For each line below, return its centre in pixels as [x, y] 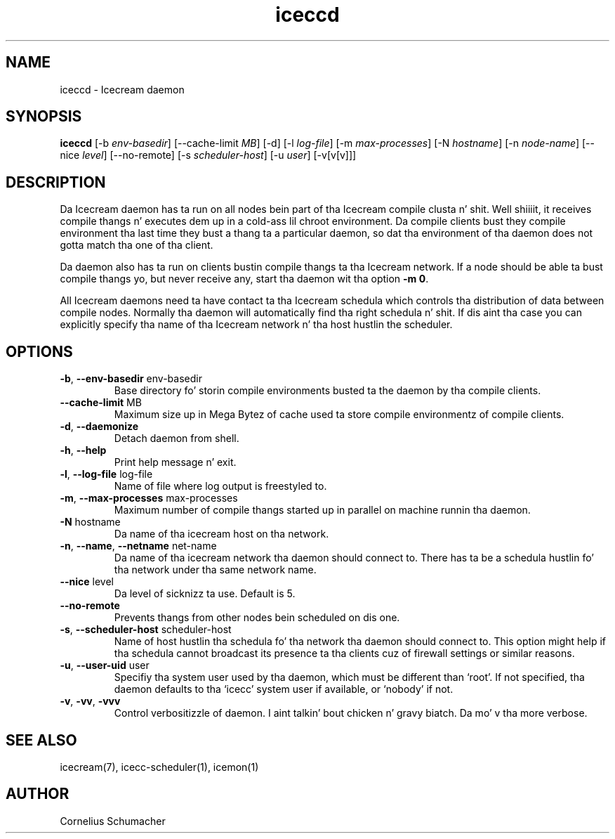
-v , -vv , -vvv [90, 701]
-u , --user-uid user [105, 665]
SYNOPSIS [44, 117]
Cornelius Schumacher [113, 821]
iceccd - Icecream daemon [122, 89]
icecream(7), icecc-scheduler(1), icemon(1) [159, 767]
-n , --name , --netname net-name [138, 546]
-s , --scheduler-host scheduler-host [146, 630]
